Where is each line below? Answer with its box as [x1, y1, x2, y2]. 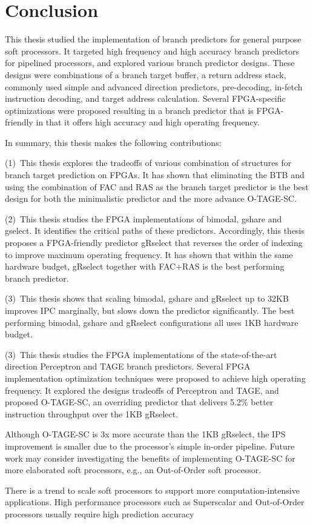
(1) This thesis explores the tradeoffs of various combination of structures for [5, 156, 292, 169]
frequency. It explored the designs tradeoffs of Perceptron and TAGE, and [5, 383, 279, 396]
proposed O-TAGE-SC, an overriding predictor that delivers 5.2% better [5, 396, 274, 408]
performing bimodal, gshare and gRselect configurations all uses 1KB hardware [5, 316, 298, 328]
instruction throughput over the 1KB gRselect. [5, 407, 179, 420]
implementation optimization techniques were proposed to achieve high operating [5, 371, 306, 384]
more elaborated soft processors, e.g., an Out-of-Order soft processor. [5, 463, 262, 476]
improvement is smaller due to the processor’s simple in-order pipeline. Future [5, 439, 295, 452]
